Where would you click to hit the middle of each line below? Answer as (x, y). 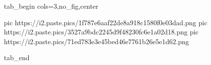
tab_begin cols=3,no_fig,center (51, 6)
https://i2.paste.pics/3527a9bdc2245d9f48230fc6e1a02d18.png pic (101, 32)
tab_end (17, 57)
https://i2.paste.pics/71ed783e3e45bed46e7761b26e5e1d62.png (96, 41)
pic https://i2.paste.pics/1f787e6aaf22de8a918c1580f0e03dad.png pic (106, 22)
